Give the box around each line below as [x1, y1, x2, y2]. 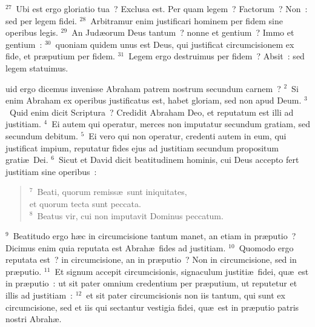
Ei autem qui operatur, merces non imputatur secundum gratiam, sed [51, 117, 311, 130]
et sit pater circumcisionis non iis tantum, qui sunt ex [86, 289, 285, 302]
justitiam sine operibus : [5, 165, 97, 177]
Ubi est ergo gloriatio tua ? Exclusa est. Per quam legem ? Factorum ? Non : [16, 2, 308, 15]
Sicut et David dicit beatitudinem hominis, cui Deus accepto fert [58, 153, 299, 166]
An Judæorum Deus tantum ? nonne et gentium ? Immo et [71, 26, 294, 39]
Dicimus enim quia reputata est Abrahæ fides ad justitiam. [5, 241, 226, 254]
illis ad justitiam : [5, 289, 73, 302]
